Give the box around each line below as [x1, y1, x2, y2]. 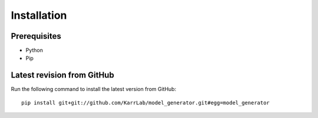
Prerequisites [11, 31, 61, 41]
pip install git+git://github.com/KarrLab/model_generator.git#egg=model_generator [21, 99, 270, 106]
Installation [11, 9, 67, 22]
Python [25, 47, 44, 54]
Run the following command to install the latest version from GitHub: [11, 86, 177, 93]
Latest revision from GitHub [11, 70, 114, 80]
